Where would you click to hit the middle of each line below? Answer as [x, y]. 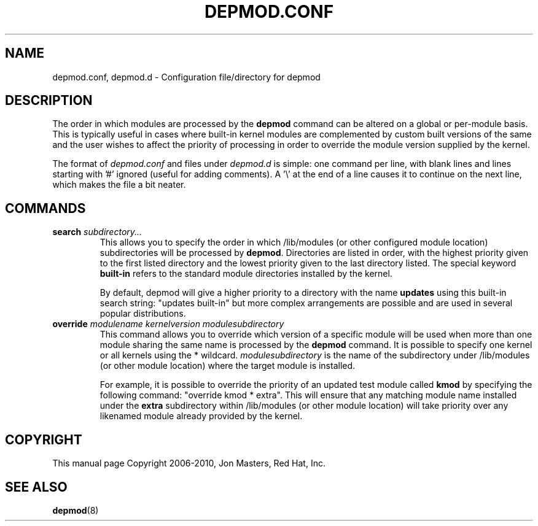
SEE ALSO [36, 487]
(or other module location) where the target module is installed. [228, 366]
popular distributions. [143, 314]
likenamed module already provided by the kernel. [201, 416]
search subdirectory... [97, 232]
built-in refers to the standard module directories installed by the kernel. [246, 274]
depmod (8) [76, 510]
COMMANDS [45, 208]
